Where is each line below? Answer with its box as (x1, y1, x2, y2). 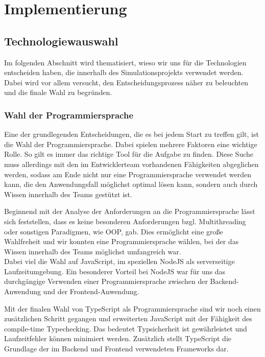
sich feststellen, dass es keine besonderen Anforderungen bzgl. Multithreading (4, 216, 246, 226)
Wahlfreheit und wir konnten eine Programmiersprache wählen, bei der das (4, 236, 239, 247)
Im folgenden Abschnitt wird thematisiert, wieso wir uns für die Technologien (4, 57, 247, 67)
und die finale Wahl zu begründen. (4, 87, 112, 98)
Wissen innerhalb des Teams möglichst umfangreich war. (4, 246, 181, 256)
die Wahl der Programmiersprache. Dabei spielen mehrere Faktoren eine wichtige (4, 138, 257, 149)
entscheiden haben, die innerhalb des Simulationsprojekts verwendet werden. (4, 67, 244, 78)
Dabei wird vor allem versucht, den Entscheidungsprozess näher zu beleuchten (4, 77, 249, 87)
